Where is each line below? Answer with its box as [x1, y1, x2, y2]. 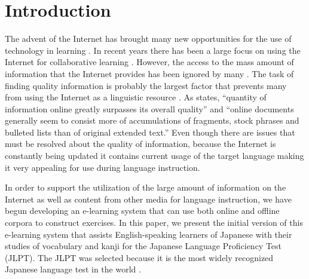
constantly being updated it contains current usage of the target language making [5, 149, 304, 162]
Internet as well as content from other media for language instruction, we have [5, 192, 292, 205]
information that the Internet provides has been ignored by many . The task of [5, 67, 294, 79]
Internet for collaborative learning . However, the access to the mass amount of [5, 56, 294, 68]
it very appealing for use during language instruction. [5, 161, 200, 173]
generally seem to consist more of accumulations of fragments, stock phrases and [5, 114, 299, 127]
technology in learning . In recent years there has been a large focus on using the [5, 44, 301, 56]
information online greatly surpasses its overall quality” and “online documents [5, 102, 294, 115]
